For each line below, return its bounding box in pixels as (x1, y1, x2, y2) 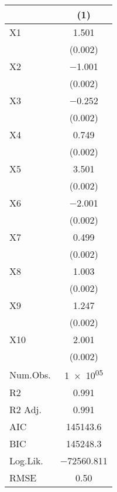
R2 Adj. (9, 403, 42, 417)
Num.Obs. (9, 367, 51, 381)
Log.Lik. (9, 454, 43, 468)
